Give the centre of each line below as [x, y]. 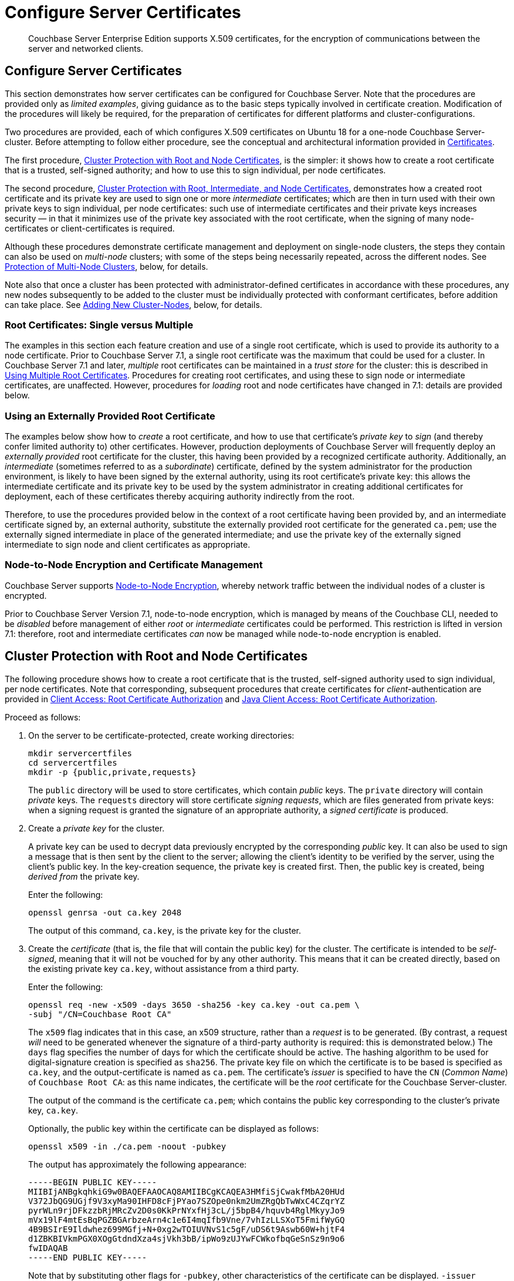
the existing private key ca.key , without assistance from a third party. [163, 968]
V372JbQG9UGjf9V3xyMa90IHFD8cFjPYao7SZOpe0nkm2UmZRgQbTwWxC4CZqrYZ [187, 1201]
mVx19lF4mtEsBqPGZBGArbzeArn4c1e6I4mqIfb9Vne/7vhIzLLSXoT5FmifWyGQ [187, 1220]
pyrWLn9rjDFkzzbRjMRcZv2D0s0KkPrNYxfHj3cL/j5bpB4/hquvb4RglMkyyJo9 [187, 1210]
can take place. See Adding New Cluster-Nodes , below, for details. [133, 304]
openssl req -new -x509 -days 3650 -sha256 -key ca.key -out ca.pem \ [194, 1005]
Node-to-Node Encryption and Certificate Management [134, 565]
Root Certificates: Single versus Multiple [99, 325]
